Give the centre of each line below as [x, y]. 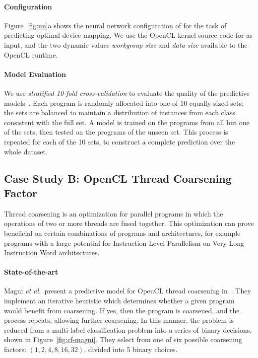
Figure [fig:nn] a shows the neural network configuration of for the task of [115, 25]
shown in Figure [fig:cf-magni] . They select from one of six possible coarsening [123, 339]
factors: [15, 349]
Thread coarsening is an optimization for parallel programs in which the [114, 213]
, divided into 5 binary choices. [131, 349]
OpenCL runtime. [31, 54]
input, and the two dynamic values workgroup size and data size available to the [126, 44]
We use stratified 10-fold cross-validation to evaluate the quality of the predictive [127, 93]
